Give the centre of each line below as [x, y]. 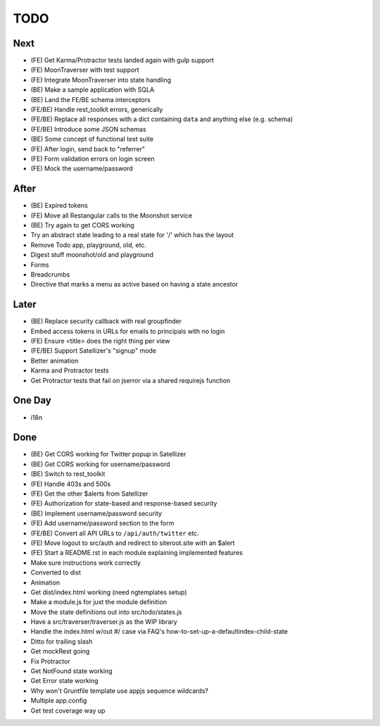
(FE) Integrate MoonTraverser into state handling [101, 80]
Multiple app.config [59, 701]
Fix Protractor [50, 661]
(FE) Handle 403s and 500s [71, 484]
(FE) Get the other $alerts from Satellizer [89, 494]
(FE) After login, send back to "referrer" [88, 149]
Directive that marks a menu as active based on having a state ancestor [134, 284]
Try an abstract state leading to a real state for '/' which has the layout [132, 235]
